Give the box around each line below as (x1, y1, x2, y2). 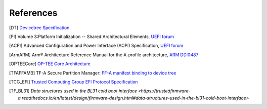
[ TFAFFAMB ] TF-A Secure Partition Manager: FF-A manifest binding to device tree (9, 70, 177, 76)
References (9, 7, 58, 18)
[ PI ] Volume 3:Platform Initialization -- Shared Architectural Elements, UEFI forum (9, 34, 174, 39)
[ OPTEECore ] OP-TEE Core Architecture (9, 61, 91, 67)
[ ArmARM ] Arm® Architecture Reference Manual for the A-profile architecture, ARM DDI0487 (9, 52, 199, 58)
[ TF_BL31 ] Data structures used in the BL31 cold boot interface (9, 88, 137, 94)
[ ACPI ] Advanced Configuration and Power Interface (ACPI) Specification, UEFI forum (9, 42, 183, 49)
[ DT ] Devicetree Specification (9, 25, 70, 31)
